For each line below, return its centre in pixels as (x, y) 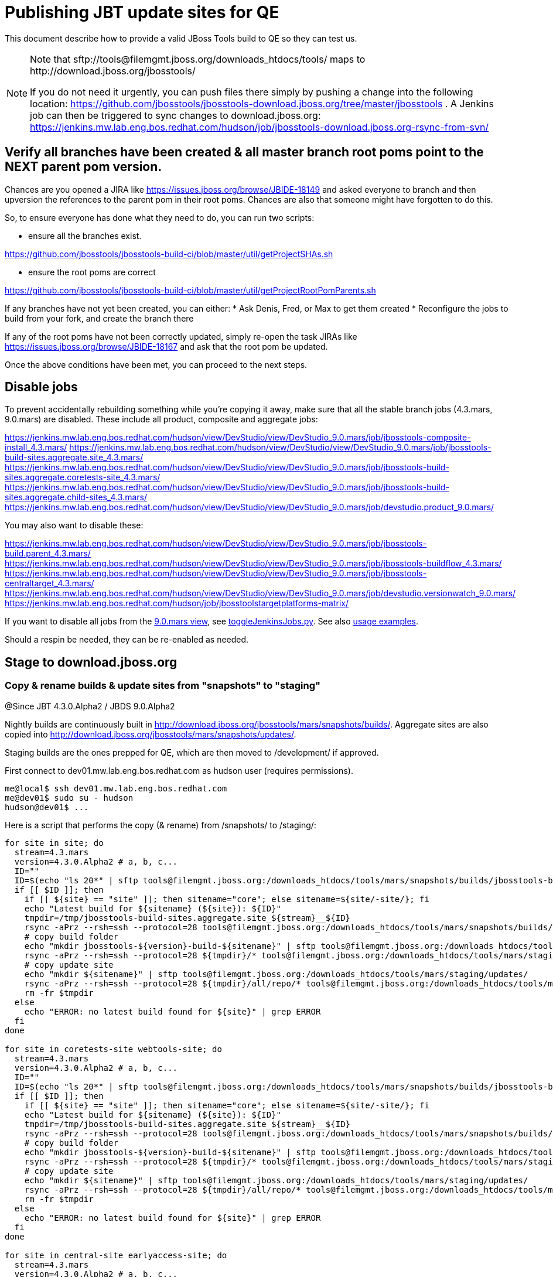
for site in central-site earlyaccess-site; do (116, 1255)
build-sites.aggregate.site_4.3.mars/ (74, 457)
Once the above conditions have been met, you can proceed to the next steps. (156, 364)
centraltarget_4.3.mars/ (50, 583)
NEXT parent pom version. (83, 167)
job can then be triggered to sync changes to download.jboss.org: (175, 115)
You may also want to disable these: (74, 525)
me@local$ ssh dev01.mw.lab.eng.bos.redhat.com (116, 788)
